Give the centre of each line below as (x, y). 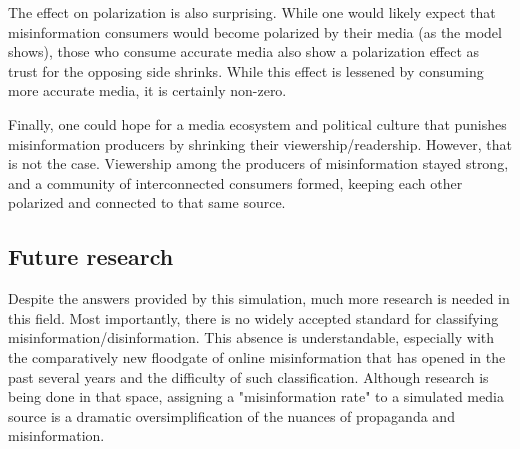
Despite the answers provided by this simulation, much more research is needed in (259, 298)
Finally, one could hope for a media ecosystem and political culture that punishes (257, 123)
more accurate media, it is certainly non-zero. (147, 90)
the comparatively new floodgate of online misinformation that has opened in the (257, 356)
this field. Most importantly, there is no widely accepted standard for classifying (253, 317)
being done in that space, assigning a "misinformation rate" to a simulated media (256, 396)
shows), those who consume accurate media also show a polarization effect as (244, 51)
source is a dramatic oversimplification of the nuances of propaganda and (231, 415)
